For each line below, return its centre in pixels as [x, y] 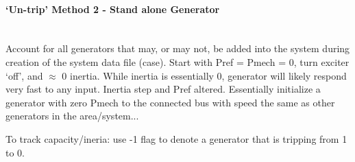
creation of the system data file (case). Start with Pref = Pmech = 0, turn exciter [177, 61]
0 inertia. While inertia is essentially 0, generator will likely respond [204, 75]
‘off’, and [24, 75]
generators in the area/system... [72, 116]
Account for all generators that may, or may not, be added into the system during [178, 48]
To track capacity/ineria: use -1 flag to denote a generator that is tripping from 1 [176, 138]
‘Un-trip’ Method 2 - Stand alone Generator [113, 9]
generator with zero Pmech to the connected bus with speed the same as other [170, 102]
